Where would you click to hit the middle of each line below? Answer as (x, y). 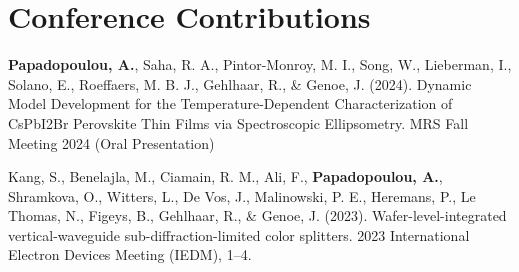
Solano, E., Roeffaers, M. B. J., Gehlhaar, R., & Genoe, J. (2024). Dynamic (240, 83)
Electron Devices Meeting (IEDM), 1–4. (130, 254)
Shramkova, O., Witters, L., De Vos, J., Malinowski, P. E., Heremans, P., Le (242, 195)
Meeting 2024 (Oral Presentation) (111, 142)
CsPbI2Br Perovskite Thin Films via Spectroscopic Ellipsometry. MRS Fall (238, 122)
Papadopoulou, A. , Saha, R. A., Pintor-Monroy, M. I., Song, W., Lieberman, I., (260, 64)
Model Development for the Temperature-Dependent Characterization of (230, 103)
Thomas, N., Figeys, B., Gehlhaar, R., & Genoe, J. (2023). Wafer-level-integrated (257, 215)
